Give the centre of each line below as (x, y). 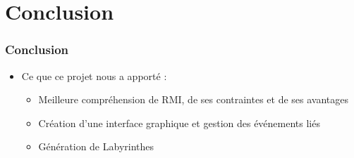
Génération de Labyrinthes (96, 146)
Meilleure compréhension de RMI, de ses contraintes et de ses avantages (194, 99)
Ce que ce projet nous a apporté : (94, 75)
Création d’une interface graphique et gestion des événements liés (179, 123)
